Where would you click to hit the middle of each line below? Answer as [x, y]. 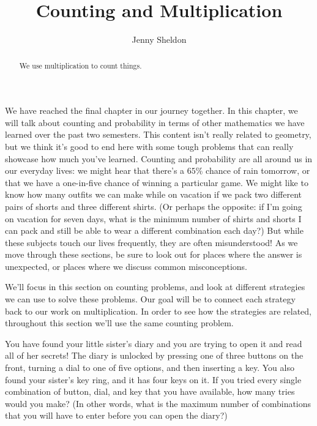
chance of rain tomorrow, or [258, 170]
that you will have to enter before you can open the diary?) [116, 415]
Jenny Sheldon [159, 39]
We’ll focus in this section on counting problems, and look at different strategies [155, 287]
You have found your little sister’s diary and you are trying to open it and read [154, 343]
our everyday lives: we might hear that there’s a [95, 170]
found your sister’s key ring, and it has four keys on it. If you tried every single [153, 379]
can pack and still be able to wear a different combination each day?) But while [154, 230]
